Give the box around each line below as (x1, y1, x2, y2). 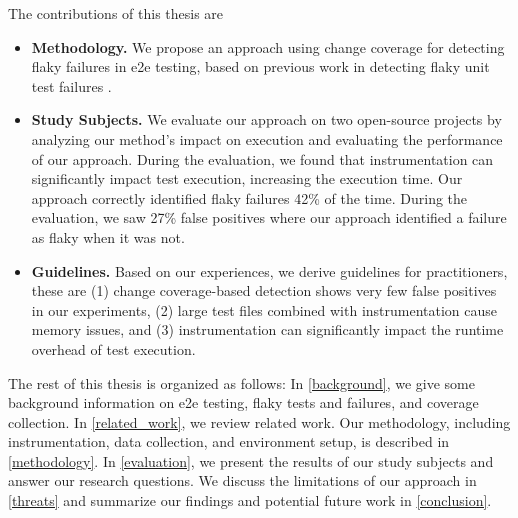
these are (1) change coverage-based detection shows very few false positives (31, 280, 497, 301)
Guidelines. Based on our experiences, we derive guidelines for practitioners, (31, 260, 508, 281)
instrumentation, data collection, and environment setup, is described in (8, 431, 450, 452)
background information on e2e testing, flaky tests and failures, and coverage (8, 392, 479, 413)
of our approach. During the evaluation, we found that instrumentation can (31, 148, 494, 169)
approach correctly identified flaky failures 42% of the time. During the (31, 187, 468, 208)
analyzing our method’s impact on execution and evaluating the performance (31, 128, 503, 149)
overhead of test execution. (31, 338, 196, 359)
